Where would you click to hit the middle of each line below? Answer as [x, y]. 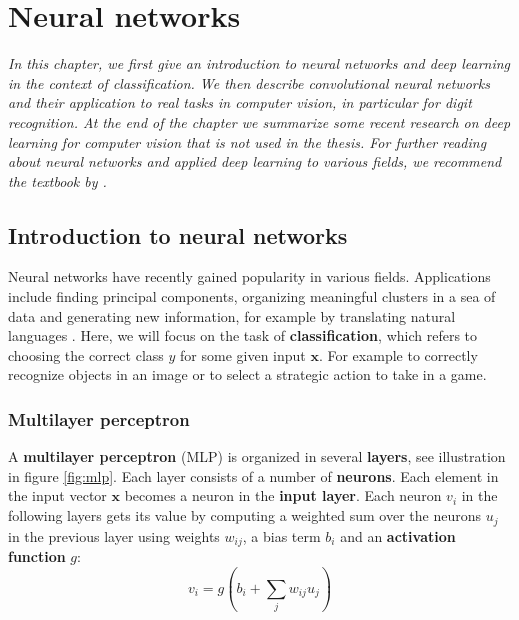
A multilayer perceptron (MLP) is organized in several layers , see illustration [257, 456]
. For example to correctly [398, 354]
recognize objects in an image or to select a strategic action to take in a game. [247, 374]
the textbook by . [57, 180]
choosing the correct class [86, 354]
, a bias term [281, 535]
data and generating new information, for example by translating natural [232, 315]
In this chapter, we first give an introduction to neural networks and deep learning [259, 63]
